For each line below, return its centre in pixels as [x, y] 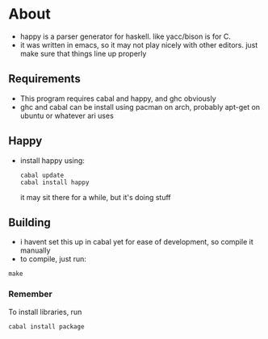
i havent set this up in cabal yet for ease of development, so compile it [136, 242]
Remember [30, 294]
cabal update [42, 175]
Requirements [44, 79]
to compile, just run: [53, 259]
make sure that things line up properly [83, 53]
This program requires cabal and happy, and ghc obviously [118, 98]
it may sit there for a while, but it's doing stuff [95, 197]
